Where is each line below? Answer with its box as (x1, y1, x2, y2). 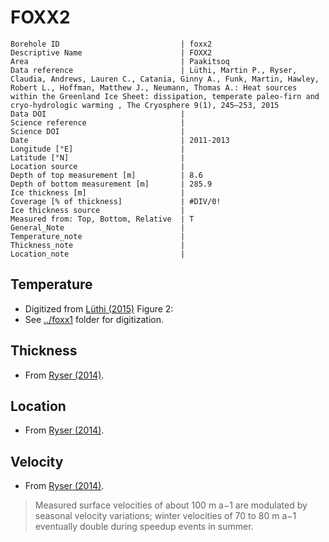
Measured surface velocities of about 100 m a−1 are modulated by (34, 499, 308, 511)
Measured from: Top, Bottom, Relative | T (10, 214, 195, 224)
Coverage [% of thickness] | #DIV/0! (10, 196, 222, 206)
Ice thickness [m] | (10, 187, 186, 198)
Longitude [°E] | (10, 144, 186, 154)
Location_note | (10, 249, 186, 259)
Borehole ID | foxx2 (10, 39, 213, 49)
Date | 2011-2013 (10, 135, 230, 145)
